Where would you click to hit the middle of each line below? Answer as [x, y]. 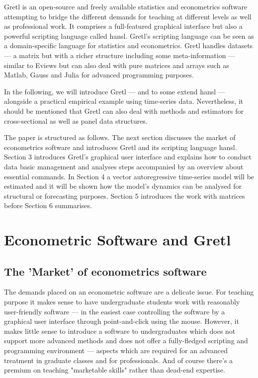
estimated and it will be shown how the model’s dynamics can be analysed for [123, 186]
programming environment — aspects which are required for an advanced [116, 350]
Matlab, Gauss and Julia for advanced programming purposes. [99, 75]
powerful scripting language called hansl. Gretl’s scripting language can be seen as [129, 36]
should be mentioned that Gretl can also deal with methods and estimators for [124, 111]
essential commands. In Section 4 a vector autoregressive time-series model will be [129, 176]
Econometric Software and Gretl [118, 240]
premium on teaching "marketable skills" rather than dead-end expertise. [115, 370]
